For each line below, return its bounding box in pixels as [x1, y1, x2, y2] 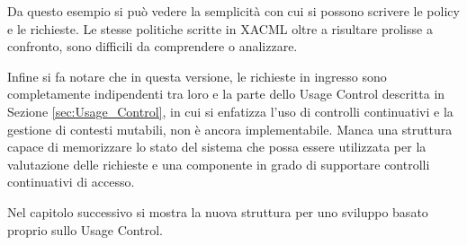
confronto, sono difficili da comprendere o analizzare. [7, 37, 298, 56]
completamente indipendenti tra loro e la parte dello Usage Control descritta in [7, 84, 445, 103]
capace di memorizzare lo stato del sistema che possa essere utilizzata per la [7, 137, 427, 156]
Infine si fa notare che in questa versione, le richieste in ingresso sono [7, 66, 387, 85]
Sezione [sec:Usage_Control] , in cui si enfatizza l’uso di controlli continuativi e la [7, 101, 454, 120]
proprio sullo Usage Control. [7, 220, 163, 239]
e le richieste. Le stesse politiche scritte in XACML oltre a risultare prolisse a [7, 19, 433, 38]
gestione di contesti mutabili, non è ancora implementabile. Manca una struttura [7, 119, 453, 138]
